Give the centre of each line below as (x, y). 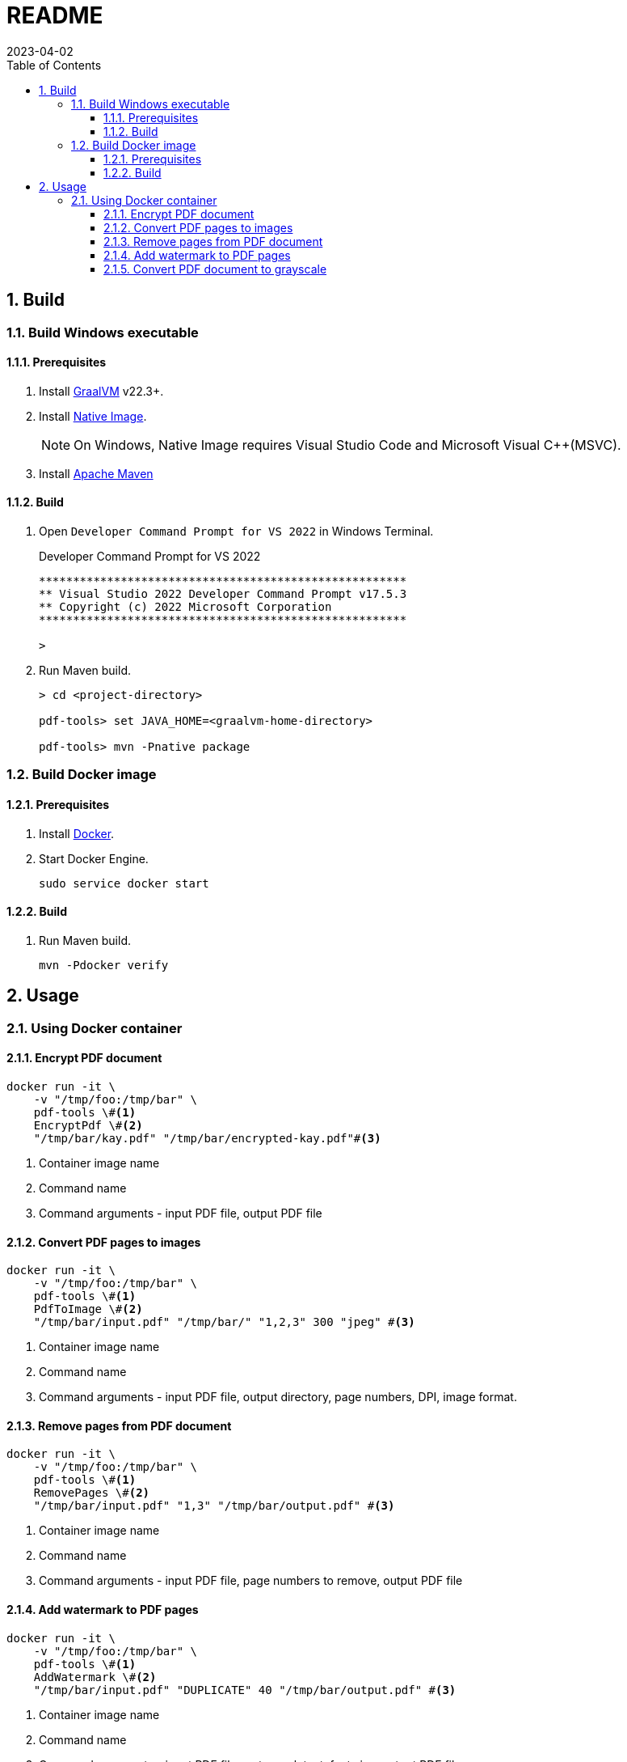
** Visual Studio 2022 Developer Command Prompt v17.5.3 (223, 594)
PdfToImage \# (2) (88, 1309)
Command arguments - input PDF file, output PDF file (181, 1213)
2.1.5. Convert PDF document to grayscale (215, 269)
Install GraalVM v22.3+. (101, 391)
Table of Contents (54, 65)
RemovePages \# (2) (92, 1493)
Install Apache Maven (96, 473)
